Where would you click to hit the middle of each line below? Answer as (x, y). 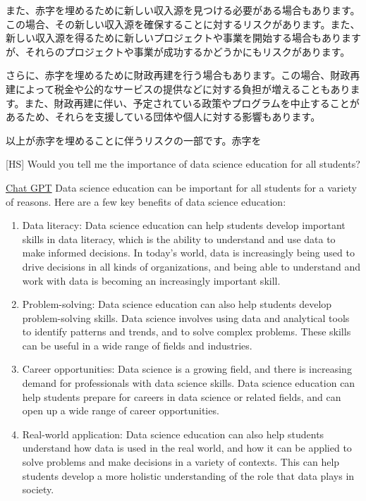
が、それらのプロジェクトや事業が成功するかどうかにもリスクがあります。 (178, 51)
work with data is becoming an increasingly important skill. (151, 280)
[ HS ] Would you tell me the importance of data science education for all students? (183, 164)
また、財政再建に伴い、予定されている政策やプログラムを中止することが (192, 103)
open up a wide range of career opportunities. (121, 410)
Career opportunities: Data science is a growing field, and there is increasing (187, 369)
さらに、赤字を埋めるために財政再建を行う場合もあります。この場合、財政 (178, 75)
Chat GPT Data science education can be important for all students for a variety (181, 187)
